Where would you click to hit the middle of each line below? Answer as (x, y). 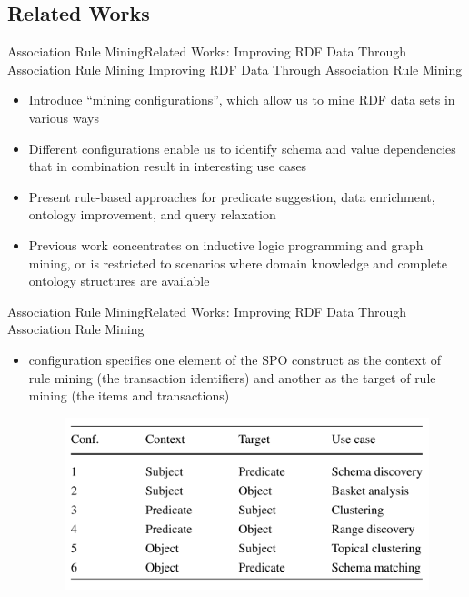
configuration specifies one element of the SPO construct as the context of (235, 359)
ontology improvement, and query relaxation (152, 214)
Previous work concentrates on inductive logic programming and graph (226, 244)
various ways (64, 117)
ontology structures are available (119, 281)
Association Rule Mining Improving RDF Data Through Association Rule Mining (235, 69)
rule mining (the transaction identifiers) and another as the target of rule (232, 377)
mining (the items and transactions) (129, 395)
